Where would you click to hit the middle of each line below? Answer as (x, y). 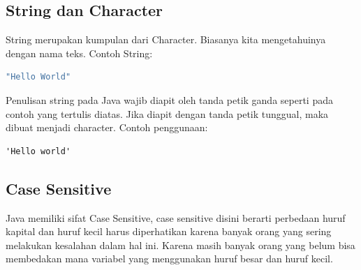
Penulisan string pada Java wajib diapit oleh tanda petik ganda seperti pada (169, 99)
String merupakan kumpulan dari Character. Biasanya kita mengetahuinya (166, 39)
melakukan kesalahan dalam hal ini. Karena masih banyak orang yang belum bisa (180, 245)
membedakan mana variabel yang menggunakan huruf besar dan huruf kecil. (169, 258)
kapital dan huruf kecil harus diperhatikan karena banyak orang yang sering (169, 231)
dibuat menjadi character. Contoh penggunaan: (107, 127)
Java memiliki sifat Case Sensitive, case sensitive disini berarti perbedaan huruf (176, 217)
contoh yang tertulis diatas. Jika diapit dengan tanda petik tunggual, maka (167, 113)
